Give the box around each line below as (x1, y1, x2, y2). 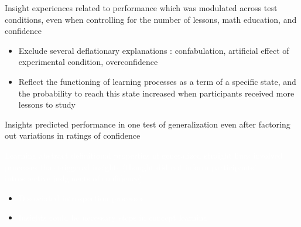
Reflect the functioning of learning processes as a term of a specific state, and (18, 75, 296, 87)
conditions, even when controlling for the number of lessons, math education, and (5, 13, 297, 25)
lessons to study (18, 98, 76, 111)
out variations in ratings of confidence (5, 129, 141, 142)
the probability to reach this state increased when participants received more (18, 87, 295, 99)
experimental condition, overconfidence (18, 56, 158, 68)
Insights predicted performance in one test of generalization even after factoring (5, 118, 290, 130)
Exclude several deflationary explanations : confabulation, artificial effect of (18, 44, 289, 56)
